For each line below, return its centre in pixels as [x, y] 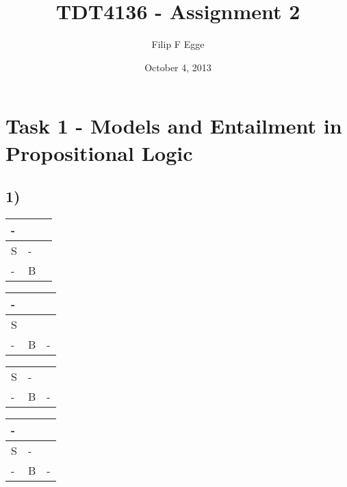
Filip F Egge [178, 44]
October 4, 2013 [178, 67]
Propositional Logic [99, 152]
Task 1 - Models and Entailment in [174, 126]
